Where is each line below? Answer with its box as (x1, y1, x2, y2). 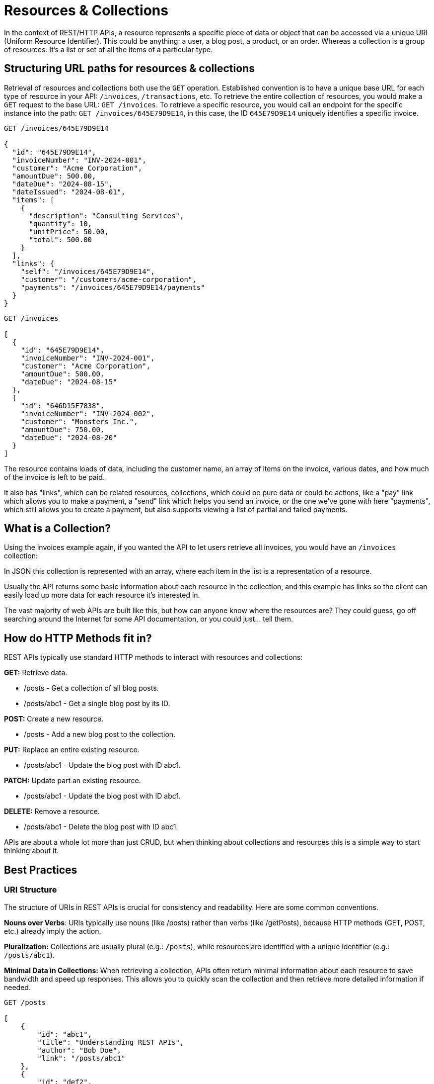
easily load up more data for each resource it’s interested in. (4, 591, 200, 600)
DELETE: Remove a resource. (4, 807, 100, 816)
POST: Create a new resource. (4, 715, 104, 723)
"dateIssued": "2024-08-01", (12, 187, 126, 196)
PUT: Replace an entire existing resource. (4, 745, 140, 754)
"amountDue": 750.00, (20, 425, 105, 434)
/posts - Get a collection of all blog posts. (24, 684, 159, 693)
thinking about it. (4, 846, 59, 855)
